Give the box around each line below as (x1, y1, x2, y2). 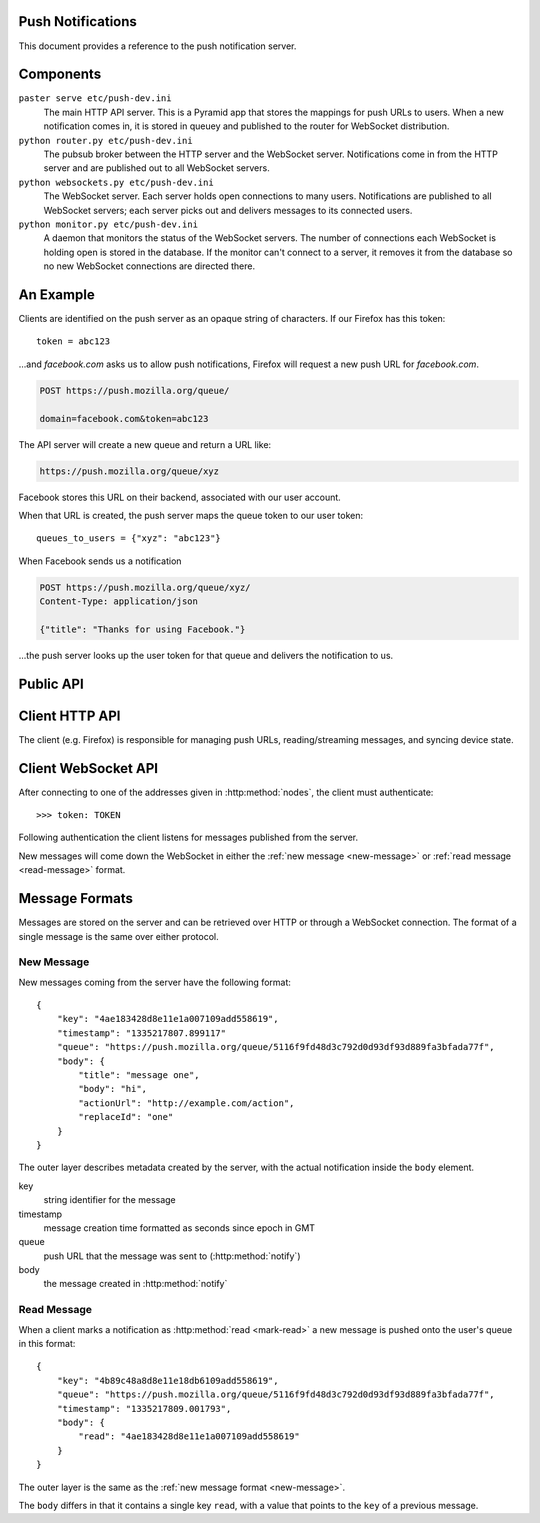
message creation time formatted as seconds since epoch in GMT (43, 1221, 315, 1234)
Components (18, 66, 102, 83)
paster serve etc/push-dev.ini (18, 93, 172, 104)
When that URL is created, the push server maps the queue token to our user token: (18, 509, 364, 521)
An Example (18, 286, 95, 303)
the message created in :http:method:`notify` (43, 1278, 228, 1290)
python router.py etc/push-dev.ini (18, 135, 194, 146)
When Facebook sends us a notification (18, 555, 182, 567)
